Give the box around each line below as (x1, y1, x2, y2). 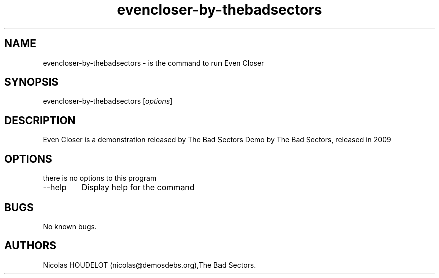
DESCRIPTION (4, 114, 76, 127)
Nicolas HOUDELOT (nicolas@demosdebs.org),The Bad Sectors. (43, 260, 256, 269)
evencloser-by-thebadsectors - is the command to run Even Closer (43, 58, 264, 67)
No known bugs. (43, 222, 97, 231)
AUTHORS (4, 239, 57, 252)
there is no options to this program (43, 174, 157, 183)
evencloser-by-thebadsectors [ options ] (43, 97, 173, 106)
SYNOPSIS (4, 76, 59, 89)
